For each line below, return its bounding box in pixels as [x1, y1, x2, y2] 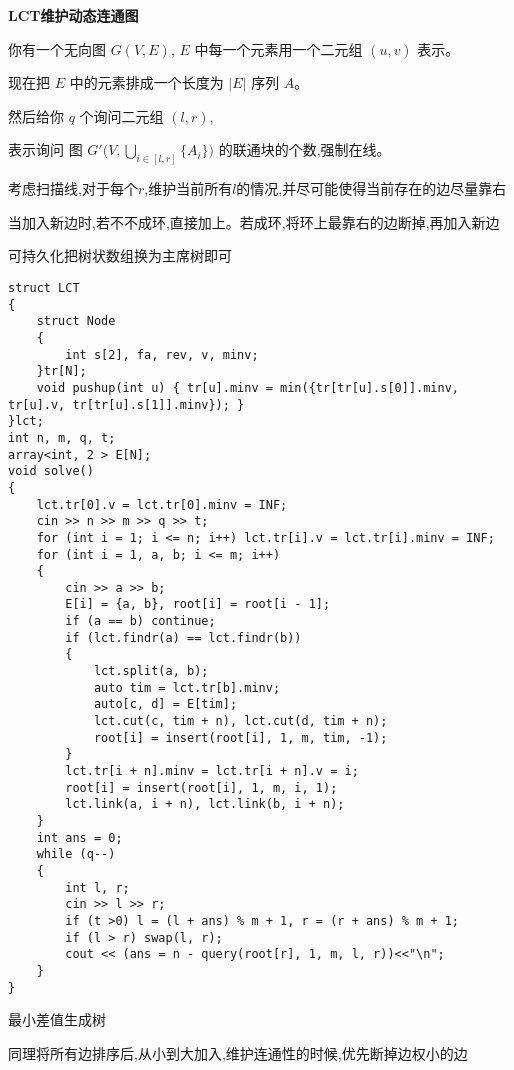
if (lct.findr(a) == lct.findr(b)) [65, 630, 302, 645]
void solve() [8, 464, 94, 479]
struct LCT [8, 281, 80, 296]
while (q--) [36, 847, 116, 862]
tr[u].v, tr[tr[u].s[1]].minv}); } [8, 397, 245, 412]
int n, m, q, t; [8, 430, 116, 445]
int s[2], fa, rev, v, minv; [65, 347, 259, 362]
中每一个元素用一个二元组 [194, 38, 363, 59]
